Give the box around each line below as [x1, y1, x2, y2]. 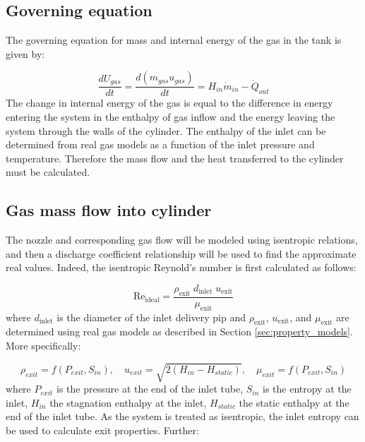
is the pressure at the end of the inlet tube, [56, 381, 244, 396]
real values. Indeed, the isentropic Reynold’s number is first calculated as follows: [6, 260, 357, 275]
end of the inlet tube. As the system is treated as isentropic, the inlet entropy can [6, 409, 359, 424]
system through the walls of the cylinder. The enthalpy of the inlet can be [6, 123, 326, 138]
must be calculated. [6, 165, 90, 179]
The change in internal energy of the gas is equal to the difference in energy [6, 95, 333, 110]
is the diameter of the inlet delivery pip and [56, 309, 246, 324]
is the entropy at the [263, 381, 352, 396]
